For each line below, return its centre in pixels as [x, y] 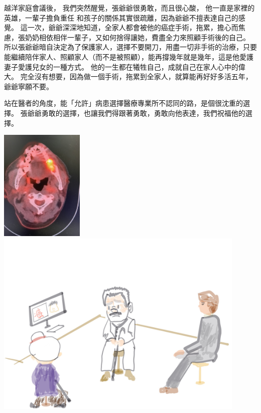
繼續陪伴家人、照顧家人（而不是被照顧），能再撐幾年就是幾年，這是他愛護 [132, 56]
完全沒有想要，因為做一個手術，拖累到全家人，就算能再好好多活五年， [136, 76]
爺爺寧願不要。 [29, 86]
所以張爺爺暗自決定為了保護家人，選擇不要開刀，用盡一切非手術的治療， [123, 47]
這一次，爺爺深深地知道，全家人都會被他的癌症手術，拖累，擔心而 [129, 27]
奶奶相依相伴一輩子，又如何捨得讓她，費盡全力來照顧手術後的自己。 [137, 37]
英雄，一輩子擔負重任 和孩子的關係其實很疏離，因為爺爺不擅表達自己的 [121, 17]
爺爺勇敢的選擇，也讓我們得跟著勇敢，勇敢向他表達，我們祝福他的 [136, 113]
